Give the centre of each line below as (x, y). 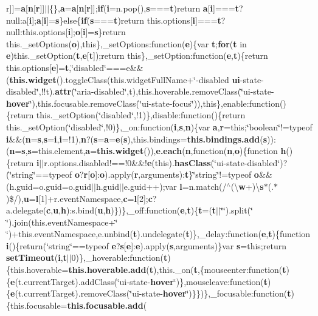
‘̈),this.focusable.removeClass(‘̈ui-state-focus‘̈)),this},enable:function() (158, 103)
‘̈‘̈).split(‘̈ (237, 210)
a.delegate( (26, 210)
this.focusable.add (105, 305)
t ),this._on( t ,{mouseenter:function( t (218, 270)
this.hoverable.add (107, 270)
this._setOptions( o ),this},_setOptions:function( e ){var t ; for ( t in (126, 43)
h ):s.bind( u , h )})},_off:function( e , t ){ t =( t (139, 210)
